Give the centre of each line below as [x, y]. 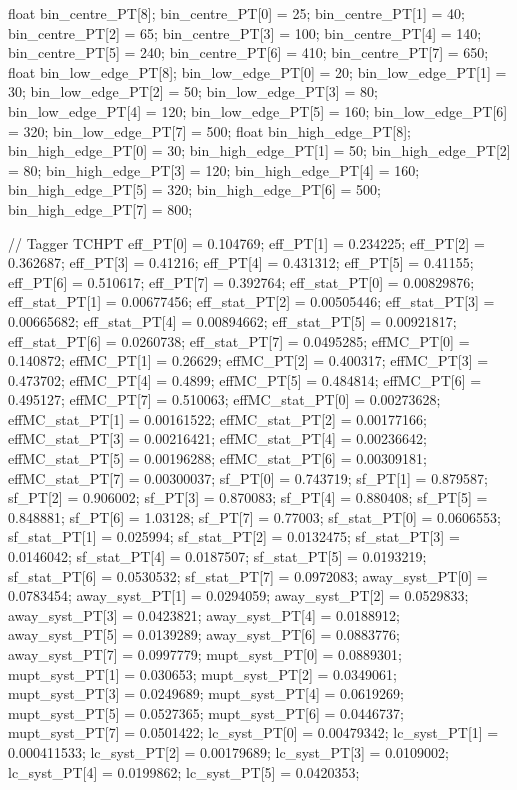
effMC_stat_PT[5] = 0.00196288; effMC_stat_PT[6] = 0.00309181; [217, 458]
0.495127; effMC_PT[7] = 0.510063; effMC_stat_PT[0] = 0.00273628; [224, 399]
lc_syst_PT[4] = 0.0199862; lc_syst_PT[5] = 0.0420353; [184, 771]
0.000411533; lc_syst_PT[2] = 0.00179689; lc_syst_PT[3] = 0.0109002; [228, 751]
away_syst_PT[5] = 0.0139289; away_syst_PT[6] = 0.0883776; [204, 634]
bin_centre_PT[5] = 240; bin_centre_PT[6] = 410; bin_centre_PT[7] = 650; [248, 52]
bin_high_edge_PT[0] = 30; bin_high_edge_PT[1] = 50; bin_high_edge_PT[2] [259, 150]
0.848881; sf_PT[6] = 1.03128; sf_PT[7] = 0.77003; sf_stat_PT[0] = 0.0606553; [254, 516]
